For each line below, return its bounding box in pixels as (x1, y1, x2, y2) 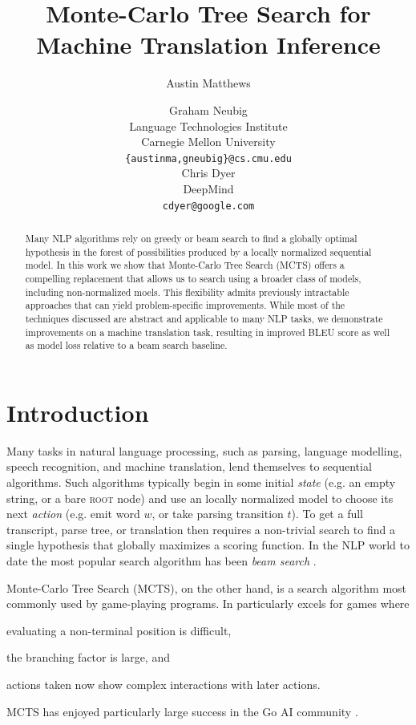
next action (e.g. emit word (6, 505, 140, 522)
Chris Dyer (181, 164, 236, 181)
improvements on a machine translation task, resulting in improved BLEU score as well (25, 325, 390, 338)
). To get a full (291, 505, 363, 522)
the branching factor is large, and (6, 649, 170, 666)
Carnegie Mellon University (141, 133, 276, 150)
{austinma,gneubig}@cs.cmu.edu (125, 152, 292, 164)
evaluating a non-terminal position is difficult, (6, 622, 232, 638)
